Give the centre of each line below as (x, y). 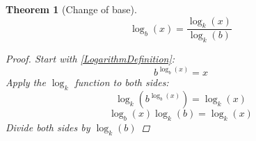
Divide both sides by (48, 127)
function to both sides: (122, 82)
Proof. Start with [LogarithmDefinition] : (90, 59)
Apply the (26, 82)
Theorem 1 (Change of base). (71, 9)
